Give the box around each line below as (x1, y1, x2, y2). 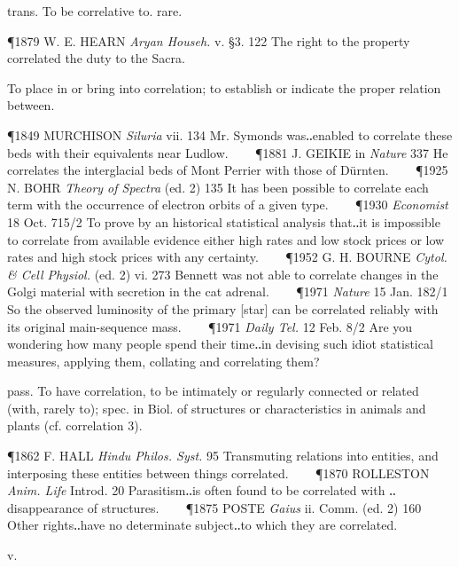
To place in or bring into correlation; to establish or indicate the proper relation (7, 78, 441, 97)
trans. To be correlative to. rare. (7, 2, 183, 20)
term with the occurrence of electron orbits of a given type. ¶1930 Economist (7, 195, 448, 214)
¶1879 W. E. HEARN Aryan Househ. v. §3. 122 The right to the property (7, 31, 410, 50)
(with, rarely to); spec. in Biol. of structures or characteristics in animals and (7, 398, 426, 417)
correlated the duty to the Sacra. (7, 49, 185, 67)
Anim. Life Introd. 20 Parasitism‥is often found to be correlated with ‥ (7, 481, 396, 500)
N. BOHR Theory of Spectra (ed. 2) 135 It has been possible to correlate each (7, 177, 429, 196)
